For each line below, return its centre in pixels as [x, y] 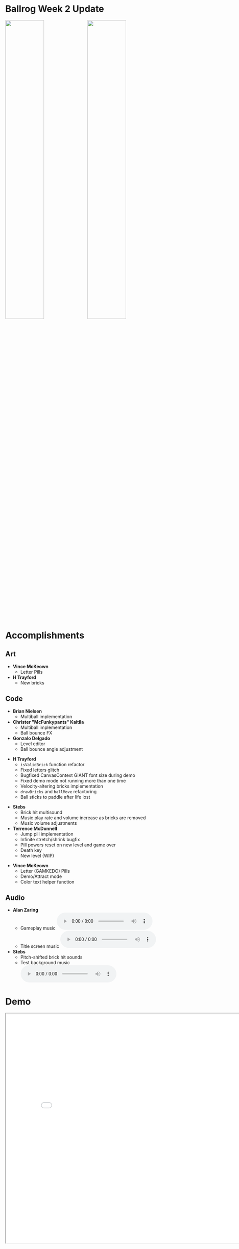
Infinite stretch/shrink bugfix [50, 839]
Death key [31, 850]
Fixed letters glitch [40, 770]
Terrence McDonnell [35, 828]
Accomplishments [45, 635]
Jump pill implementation [47, 834]
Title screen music [40, 946]
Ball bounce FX [36, 732]
